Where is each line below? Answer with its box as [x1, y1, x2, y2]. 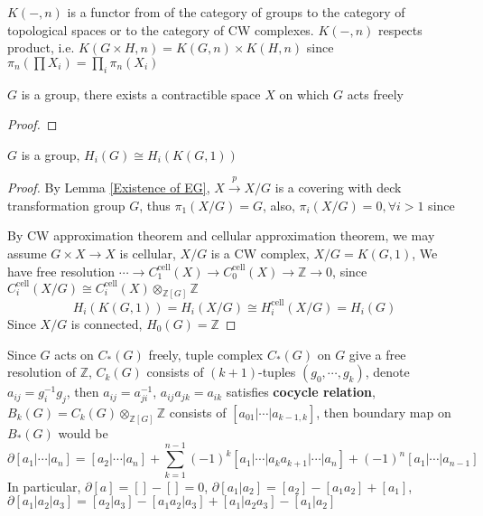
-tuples [257, 362, 296, 381]
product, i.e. [7, 38, 75, 57]
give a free [348, 344, 406, 363]
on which [279, 84, 330, 103]
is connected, [70, 314, 143, 333]
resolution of [7, 362, 76, 381]
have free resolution [7, 261, 116, 280]
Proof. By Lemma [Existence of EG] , [7, 178, 210, 197]
